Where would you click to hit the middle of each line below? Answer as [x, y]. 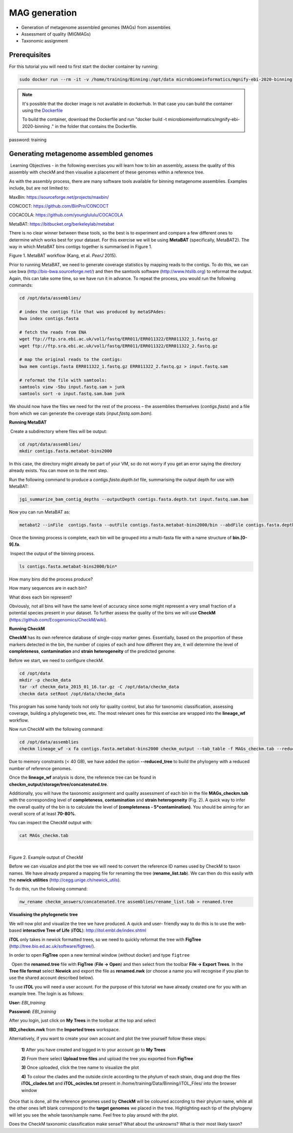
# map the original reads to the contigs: [71, 360]
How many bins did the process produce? [51, 579]
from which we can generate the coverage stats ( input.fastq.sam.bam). [81, 413]
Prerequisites [30, 55]
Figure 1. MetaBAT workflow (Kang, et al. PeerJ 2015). [63, 256]
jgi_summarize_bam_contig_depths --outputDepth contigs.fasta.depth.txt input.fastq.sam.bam [134, 499]
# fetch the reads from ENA [53, 332]
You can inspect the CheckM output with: [51, 823]
